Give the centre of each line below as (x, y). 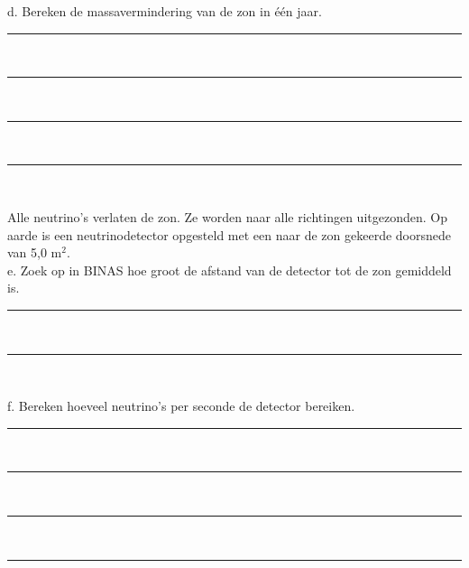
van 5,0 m (35, 252)
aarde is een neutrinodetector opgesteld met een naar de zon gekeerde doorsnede (229, 234)
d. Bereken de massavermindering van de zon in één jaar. (165, 11)
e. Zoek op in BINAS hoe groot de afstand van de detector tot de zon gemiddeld (230, 270)
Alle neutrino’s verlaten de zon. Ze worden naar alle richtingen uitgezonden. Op (227, 216)
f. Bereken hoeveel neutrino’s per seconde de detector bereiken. (181, 406)
